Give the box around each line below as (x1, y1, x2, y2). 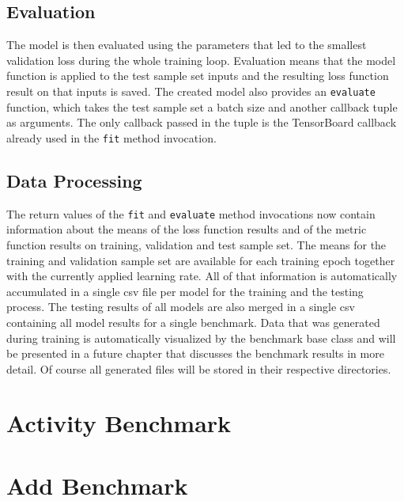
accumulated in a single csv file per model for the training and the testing (6, 283, 364, 299)
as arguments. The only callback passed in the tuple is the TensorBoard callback (6, 114, 397, 131)
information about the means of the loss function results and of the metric (6, 221, 367, 237)
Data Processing (6, 168, 142, 192)
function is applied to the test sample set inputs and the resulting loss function (6, 67, 389, 84)
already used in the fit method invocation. (6, 129, 217, 146)
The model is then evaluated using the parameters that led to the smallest (6, 36, 367, 53)
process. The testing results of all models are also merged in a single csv (6, 298, 355, 315)
